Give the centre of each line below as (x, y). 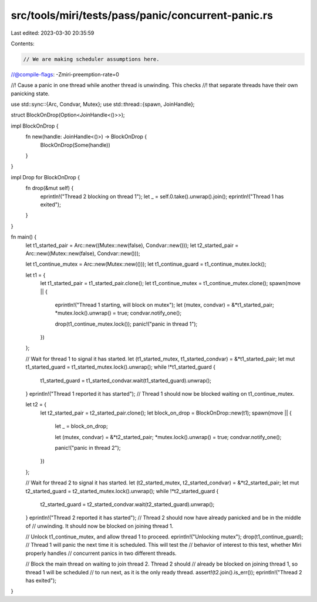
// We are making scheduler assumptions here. (91, 59)
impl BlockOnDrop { (35, 126)
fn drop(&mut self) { (50, 188)
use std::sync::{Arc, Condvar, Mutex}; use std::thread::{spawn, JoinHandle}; (103, 104)
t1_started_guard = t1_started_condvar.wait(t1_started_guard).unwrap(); (126, 380)
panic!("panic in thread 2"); (88, 447)
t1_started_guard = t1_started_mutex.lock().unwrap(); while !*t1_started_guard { (120, 367)
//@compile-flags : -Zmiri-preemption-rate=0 (65, 74)
